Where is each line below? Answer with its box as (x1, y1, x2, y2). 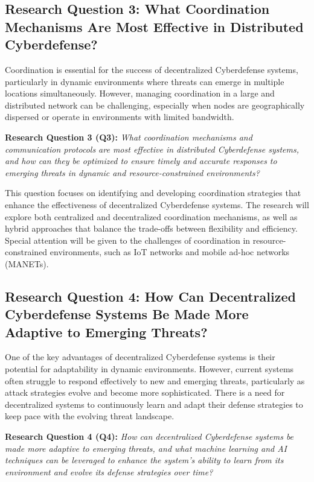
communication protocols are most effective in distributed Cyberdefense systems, (5, 142, 300, 155)
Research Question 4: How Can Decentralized (5, 287, 296, 305)
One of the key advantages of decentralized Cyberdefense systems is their (5, 350, 275, 363)
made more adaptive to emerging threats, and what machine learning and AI (5, 442, 287, 454)
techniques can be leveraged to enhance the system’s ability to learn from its (5, 454, 284, 466)
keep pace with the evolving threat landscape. (5, 410, 175, 422)
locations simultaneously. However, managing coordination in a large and (5, 87, 275, 100)
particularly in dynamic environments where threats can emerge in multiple (5, 75, 284, 87)
